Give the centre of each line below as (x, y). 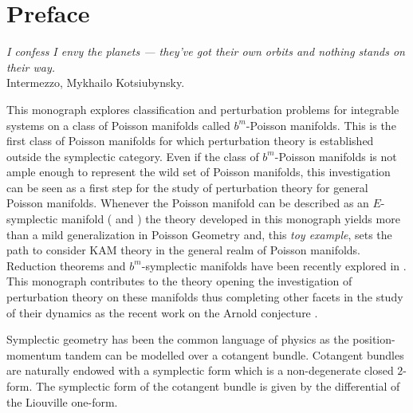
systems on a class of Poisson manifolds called (118, 125)
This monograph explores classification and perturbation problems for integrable (203, 109)
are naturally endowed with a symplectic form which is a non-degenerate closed (200, 370)
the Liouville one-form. (62, 401)
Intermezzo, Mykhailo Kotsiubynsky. (96, 83)
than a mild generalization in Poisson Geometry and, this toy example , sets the (199, 234)
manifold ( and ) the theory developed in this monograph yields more (230, 219)
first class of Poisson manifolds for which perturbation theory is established (190, 141)
